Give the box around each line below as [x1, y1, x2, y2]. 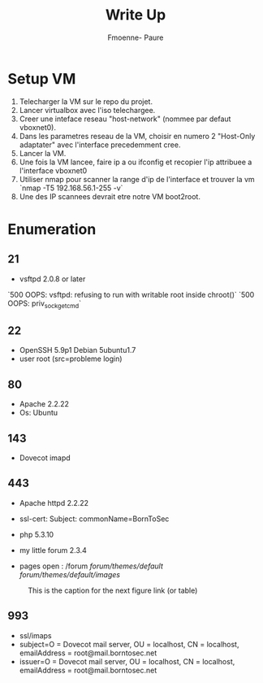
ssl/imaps [19, 630, 52, 640]
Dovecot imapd [19, 453, 71, 463]
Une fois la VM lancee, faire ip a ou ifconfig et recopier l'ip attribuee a [19, 157, 252, 167]
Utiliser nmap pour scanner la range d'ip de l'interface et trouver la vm [19, 174, 255, 184]
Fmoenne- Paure [107, 33, 164, 42]
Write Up [105, 6, 166, 24]
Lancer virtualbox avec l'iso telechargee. [19, 105, 156, 115]
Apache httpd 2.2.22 [19, 498, 89, 507]
